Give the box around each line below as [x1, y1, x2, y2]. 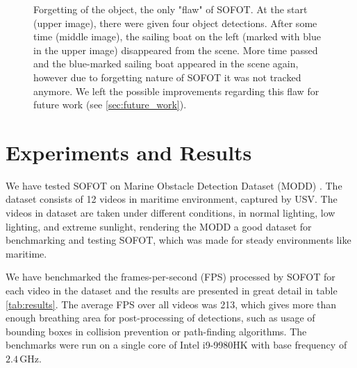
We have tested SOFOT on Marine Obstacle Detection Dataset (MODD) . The [6, 178, 342, 192]
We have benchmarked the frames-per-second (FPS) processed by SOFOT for [6, 269, 335, 284]
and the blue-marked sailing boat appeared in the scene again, [33, 56, 299, 71]
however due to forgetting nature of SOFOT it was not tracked [33, 69, 301, 84]
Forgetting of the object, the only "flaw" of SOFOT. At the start [33, 2, 308, 16]
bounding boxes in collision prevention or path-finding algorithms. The [6, 324, 307, 338]
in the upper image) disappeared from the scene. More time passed [33, 42, 318, 57]
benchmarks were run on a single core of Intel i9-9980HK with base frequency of [6, 337, 347, 352]
